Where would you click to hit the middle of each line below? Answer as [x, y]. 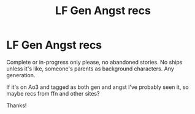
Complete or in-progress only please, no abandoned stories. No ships [94, 62]
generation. [21, 75]
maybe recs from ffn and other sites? [53, 93]
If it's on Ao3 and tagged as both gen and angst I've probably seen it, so [97, 87]
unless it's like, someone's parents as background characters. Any [90, 69]
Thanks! [17, 105]
